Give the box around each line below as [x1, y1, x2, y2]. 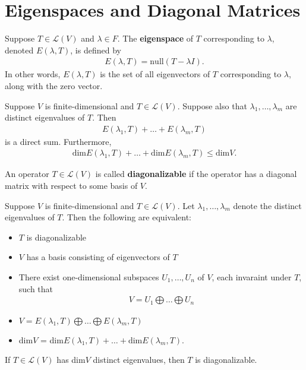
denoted [5, 43, 34, 56]
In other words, [5, 68, 61, 80]
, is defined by [70, 43, 121, 56]
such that [18, 282, 53, 295]
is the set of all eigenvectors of [100, 68, 210, 80]
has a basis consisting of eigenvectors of [26, 251, 170, 263]
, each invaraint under [212, 270, 292, 283]
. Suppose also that [177, 99, 247, 112]
